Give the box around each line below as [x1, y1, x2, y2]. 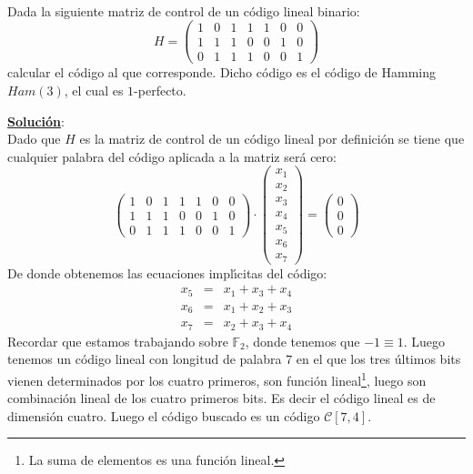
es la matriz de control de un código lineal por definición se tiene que [79, 129, 465, 148]
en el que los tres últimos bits [296, 349, 461, 368]
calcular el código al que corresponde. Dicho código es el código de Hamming [7, 63, 436, 82]
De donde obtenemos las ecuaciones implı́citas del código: [7, 263, 327, 282]
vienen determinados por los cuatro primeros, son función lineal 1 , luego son [7, 368, 427, 389]
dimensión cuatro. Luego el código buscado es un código [7, 406, 320, 425]
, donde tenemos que [245, 331, 360, 350]
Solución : [7, 111, 65, 130]
